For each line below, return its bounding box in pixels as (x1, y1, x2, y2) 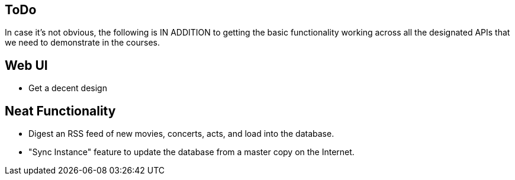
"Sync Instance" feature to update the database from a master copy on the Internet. (28, 147, 355, 157)
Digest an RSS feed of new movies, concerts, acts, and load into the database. (28, 128, 334, 139)
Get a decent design (28, 83, 107, 94)
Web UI (5, 57, 48, 73)
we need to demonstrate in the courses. (5, 37, 160, 48)
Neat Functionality (5, 103, 116, 118)
